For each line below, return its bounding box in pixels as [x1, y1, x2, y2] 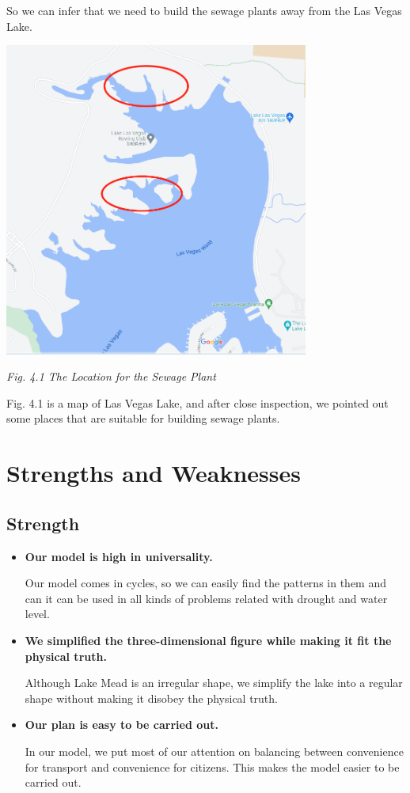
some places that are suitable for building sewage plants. [6, 410, 280, 427]
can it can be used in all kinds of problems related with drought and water [25, 590, 388, 606]
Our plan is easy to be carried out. [25, 716, 218, 733]
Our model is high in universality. [25, 548, 213, 564]
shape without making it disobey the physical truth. [25, 689, 278, 706]
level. [25, 605, 50, 622]
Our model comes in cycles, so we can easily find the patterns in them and [25, 575, 386, 591]
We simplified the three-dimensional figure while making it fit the [25, 632, 392, 649]
